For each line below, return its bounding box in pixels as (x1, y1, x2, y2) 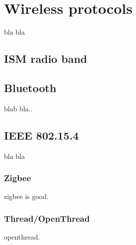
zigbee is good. (4, 191, 49, 201)
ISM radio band (4, 51, 87, 66)
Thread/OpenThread (4, 212, 90, 224)
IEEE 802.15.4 (4, 127, 79, 143)
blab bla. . (4, 103, 33, 113)
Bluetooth (4, 80, 57, 95)
